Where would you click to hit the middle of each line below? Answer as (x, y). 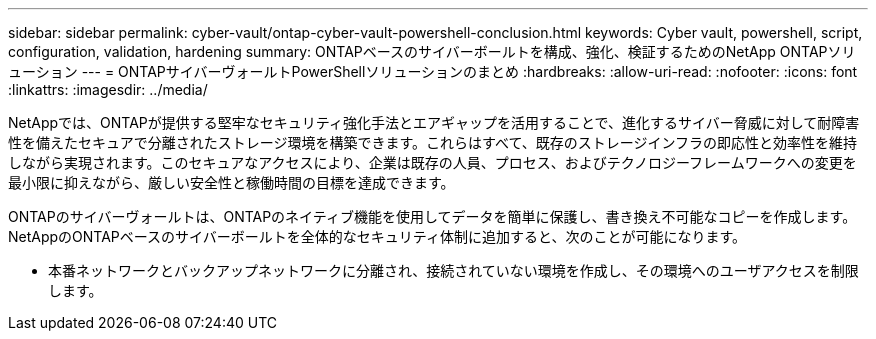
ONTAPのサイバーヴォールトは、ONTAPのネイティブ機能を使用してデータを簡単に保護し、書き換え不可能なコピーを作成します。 (432, 216)
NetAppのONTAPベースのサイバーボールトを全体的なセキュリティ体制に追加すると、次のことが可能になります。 (377, 236)
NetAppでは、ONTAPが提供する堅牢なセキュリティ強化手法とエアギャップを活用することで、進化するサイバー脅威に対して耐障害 (434, 122)
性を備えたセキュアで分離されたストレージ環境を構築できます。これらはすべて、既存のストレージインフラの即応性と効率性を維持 (433, 142)
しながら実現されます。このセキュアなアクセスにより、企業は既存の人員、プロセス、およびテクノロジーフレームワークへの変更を (432, 162)
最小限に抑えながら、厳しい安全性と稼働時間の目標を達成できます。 (231, 182)
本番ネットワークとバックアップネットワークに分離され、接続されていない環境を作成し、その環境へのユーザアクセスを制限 (453, 270)
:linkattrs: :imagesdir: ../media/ (108, 89)
